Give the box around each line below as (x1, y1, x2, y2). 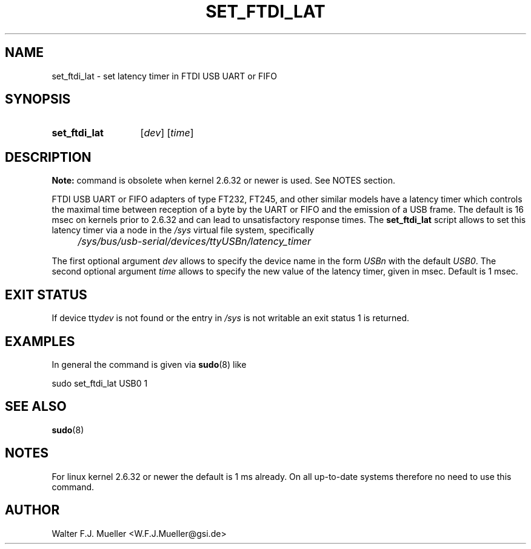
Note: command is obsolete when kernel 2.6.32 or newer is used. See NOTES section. (52, 175, 395, 186)
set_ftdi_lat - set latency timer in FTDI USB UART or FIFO (52, 70, 277, 81)
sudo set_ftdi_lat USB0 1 (52, 378, 148, 388)
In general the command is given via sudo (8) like (52, 359, 247, 370)
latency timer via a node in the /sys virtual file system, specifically (52, 225, 315, 236)
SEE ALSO (5, 399, 67, 414)
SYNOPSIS (5, 91, 71, 107)
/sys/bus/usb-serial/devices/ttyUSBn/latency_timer (78, 235, 312, 248)
